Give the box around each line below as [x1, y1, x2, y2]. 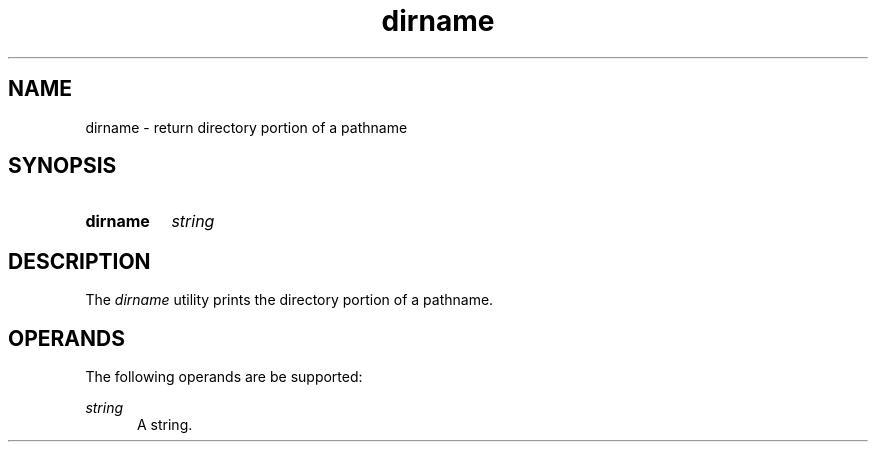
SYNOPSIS [8, 153, 117, 179]
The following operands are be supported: [85, 368, 363, 386]
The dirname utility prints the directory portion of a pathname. [85, 291, 494, 309]
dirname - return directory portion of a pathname [85, 118, 408, 136]
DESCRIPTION [8, 248, 151, 274]
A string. [137, 416, 193, 434]
